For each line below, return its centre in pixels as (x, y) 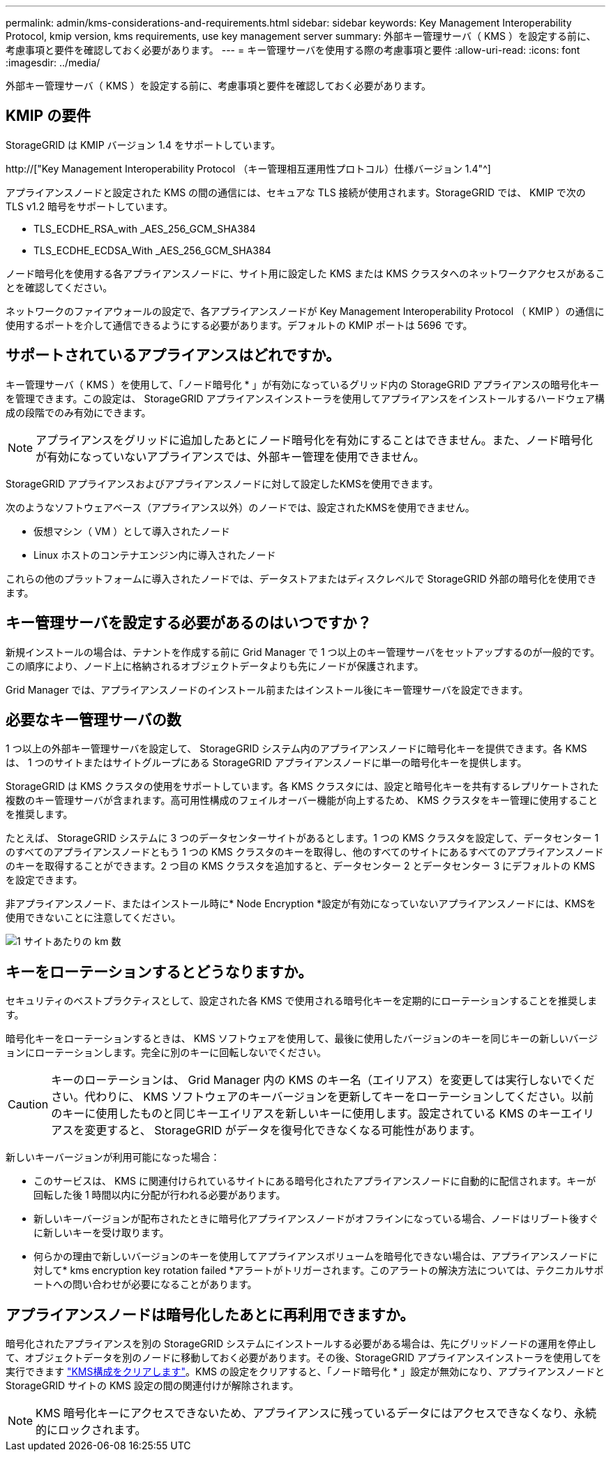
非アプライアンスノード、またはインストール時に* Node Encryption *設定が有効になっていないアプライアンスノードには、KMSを (301, 904)
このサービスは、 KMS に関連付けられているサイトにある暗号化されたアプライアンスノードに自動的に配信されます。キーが (315, 1181)
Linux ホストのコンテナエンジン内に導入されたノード (155, 555)
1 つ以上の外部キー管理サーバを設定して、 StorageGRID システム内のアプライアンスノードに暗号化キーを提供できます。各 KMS (296, 749)
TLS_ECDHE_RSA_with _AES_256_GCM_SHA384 (145, 228)
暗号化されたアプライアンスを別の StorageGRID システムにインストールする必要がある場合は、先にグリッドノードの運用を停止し (301, 1344)
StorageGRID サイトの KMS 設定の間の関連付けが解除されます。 (152, 1386)
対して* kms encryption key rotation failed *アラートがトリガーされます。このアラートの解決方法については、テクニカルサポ (319, 1271)
